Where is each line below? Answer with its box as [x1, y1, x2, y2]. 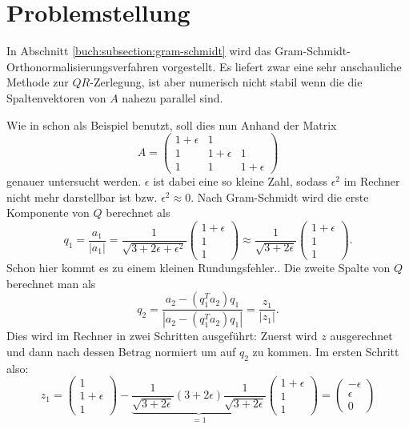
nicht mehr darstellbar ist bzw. [6, 188, 158, 205]
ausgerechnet [330, 327, 393, 344]
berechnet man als [6, 275, 96, 291]
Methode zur [6, 74, 69, 90]
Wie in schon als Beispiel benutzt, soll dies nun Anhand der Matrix [6, 116, 337, 133]
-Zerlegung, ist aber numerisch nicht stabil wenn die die [90, 74, 363, 90]
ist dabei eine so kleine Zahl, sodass [153, 173, 327, 190]
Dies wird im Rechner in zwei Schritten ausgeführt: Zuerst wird [6, 327, 318, 344]
